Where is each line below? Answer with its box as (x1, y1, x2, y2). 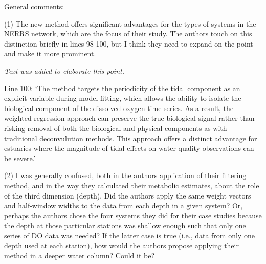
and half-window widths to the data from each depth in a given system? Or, (4, 200, 243, 211)
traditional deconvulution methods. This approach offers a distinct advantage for (4, 133, 257, 143)
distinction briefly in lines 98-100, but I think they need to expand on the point (4, 38, 253, 49)
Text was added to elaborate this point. (4, 65, 124, 76)
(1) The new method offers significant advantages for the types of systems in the (4, 18, 256, 29)
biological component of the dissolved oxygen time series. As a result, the (4, 102, 234, 113)
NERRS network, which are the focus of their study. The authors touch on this (4, 28, 252, 39)
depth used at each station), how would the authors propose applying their (4, 240, 239, 251)
